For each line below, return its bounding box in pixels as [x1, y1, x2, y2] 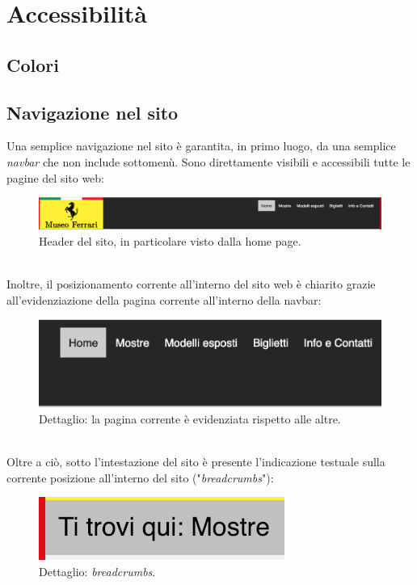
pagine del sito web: [6, 169, 105, 186]
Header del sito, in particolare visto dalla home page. [39, 232, 301, 249]
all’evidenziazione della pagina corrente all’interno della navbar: [6, 291, 322, 308]
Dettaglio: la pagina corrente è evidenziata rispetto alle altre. [39, 410, 341, 427]
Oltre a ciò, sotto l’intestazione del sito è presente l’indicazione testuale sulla [6, 453, 385, 469]
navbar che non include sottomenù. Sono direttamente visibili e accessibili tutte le [6, 153, 411, 170]
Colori [6, 52, 59, 77]
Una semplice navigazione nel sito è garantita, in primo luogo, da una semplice [6, 137, 396, 154]
